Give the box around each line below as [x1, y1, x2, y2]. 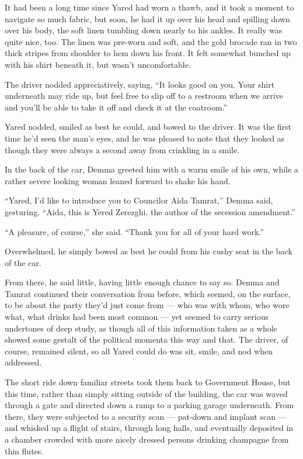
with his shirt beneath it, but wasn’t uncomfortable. [5, 58, 191, 70]
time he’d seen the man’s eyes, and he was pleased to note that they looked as [5, 132, 285, 144]
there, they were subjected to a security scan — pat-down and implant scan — [5, 410, 287, 422]
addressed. [5, 356, 42, 368]
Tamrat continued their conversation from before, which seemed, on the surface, [5, 287, 291, 299]
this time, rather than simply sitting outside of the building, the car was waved [5, 387, 288, 399]
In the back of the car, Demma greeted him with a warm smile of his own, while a [5, 163, 298, 175]
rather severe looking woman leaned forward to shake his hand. [5, 174, 231, 187]
